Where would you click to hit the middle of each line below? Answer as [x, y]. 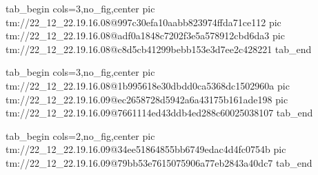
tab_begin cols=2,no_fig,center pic [80, 135]
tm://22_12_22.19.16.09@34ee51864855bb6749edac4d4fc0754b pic [146, 149]
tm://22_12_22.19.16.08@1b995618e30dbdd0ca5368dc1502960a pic [148, 85]
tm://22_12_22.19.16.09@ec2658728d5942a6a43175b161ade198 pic [147, 99]
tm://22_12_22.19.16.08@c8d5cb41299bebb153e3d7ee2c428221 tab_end [159, 49]
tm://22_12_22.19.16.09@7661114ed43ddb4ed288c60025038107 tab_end [159, 113]
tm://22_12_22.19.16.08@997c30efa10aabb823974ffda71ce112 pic [143, 22]
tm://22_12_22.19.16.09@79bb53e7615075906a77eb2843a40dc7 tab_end [159, 162]
